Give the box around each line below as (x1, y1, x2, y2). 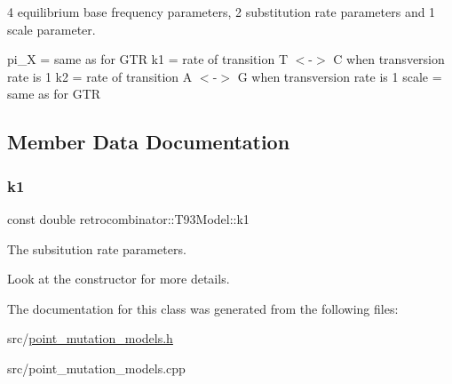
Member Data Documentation (7, 128, 290, 156)
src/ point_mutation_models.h (7, 329, 173, 348)
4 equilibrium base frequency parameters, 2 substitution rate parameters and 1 (7, 3, 436, 20)
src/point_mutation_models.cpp (7, 358, 186, 377)
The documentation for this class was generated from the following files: (7, 299, 399, 317)
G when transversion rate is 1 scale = (237, 67, 442, 85)
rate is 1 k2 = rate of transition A (7, 67, 193, 85)
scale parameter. (7, 20, 96, 38)
